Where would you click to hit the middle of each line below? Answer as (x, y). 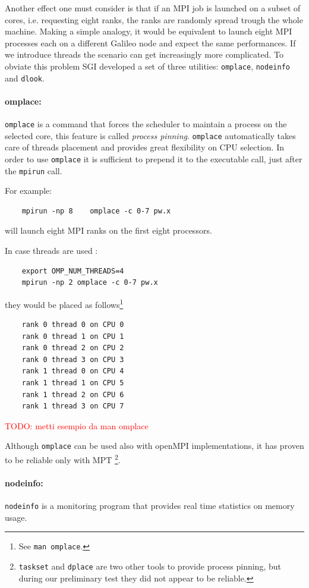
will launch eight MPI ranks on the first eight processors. (108, 230)
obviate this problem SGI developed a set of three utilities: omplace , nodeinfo (147, 66)
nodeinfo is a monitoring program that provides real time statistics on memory (150, 506)
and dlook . (25, 78)
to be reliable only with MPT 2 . (63, 459)
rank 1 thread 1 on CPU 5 (73, 383)
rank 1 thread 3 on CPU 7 (73, 406)
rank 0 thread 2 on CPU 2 (73, 348)
